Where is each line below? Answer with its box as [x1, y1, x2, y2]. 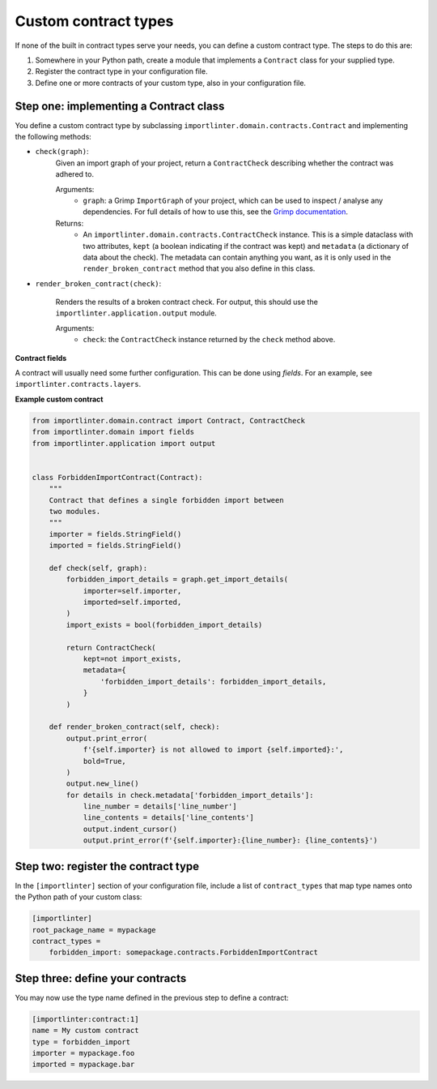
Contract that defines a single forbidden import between [49, 495, 284, 504]
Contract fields [15, 353, 67, 362]
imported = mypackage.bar [32, 1060, 135, 1070]
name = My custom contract [32, 1026, 139, 1035]
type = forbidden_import [32, 1037, 131, 1046]
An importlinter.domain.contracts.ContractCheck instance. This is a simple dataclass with [83, 229, 414, 239]
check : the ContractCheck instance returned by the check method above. [83, 335, 336, 345]
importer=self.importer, [83, 586, 182, 595]
